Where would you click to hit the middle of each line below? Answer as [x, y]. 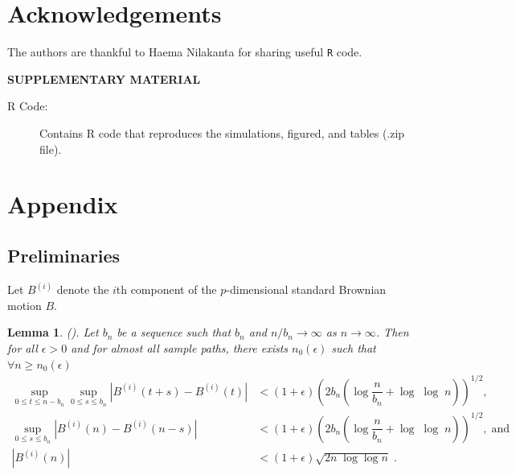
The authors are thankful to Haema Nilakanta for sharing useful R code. [185, 52]
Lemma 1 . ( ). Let [53, 332]
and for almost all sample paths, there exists [180, 347]
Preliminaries [64, 255]
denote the [83, 289]
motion [25, 305]
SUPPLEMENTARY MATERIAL [104, 78]
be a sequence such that [174, 332]
